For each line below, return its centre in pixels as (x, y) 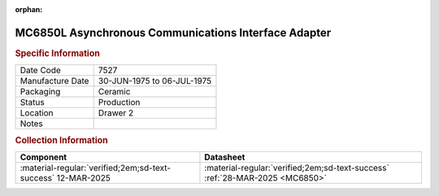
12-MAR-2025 (84, 177)
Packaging (40, 92)
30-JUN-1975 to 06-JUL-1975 (155, 81)
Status (32, 102)
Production (119, 102)
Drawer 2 (116, 113)
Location (37, 113)
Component (43, 157)
